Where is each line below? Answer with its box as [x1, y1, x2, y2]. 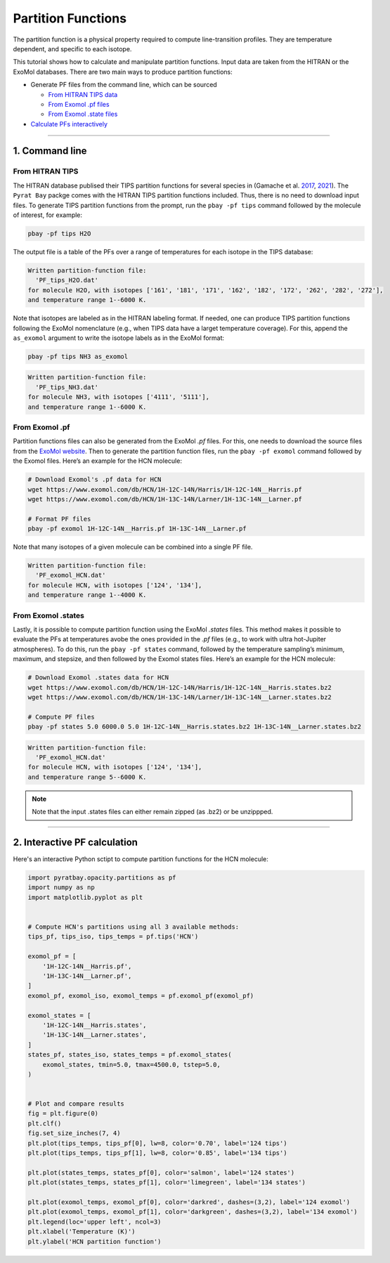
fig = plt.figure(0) [27, 1110, 98, 1118]
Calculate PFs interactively [30, 119, 108, 128]
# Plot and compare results [27, 1100, 124, 1108]
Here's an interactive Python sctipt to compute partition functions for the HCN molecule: [13, 855, 268, 863]
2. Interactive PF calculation [13, 837, 138, 848]
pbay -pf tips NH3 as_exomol [27, 352, 129, 360]
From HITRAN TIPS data [48, 90, 118, 98]
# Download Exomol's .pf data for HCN [27, 476, 162, 484]
